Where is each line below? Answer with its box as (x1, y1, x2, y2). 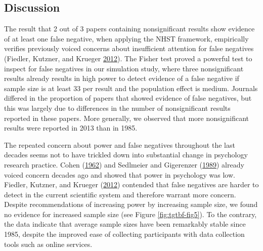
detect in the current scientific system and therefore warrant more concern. (4, 189, 236, 199)
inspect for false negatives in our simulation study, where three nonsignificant (4, 63, 244, 73)
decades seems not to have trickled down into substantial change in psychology (4, 149, 248, 160)
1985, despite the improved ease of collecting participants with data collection (4, 229, 245, 239)
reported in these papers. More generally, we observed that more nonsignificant (4, 112, 249, 123)
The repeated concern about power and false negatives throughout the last (4, 139, 235, 150)
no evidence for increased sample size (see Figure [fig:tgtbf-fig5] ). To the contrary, (4, 208, 257, 219)
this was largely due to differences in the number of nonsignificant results (4, 102, 231, 113)
